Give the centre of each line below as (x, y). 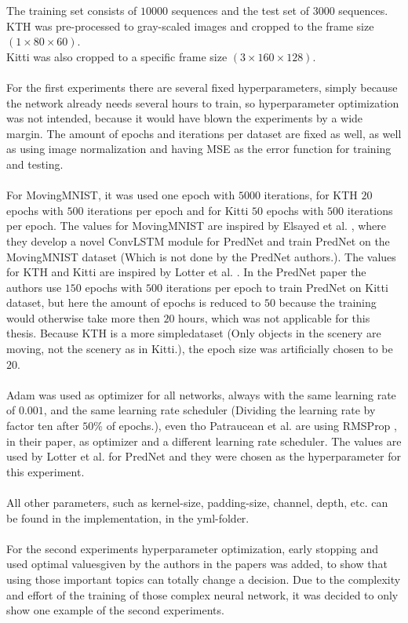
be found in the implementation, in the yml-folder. (128, 517)
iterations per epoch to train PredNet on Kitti (277, 287)
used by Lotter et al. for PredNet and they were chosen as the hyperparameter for (204, 456)
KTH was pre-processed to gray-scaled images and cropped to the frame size (190, 26)
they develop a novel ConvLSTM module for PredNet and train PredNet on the (198, 240)
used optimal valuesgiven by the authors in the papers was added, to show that (197, 564)
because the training (328, 302)
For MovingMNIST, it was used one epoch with (121, 195)
